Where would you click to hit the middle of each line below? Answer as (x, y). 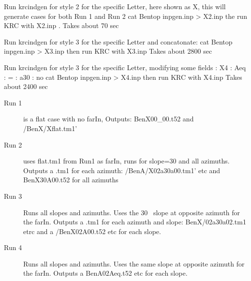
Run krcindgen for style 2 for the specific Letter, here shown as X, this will (115, 6)
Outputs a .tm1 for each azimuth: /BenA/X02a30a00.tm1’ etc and (122, 170)
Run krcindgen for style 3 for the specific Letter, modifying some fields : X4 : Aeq (125, 67)
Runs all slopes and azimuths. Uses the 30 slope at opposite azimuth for (132, 212)
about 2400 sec (26, 86)
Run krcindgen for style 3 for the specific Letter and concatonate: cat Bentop (118, 41)
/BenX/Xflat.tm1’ (50, 128)
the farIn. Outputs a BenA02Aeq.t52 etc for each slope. (105, 273)
